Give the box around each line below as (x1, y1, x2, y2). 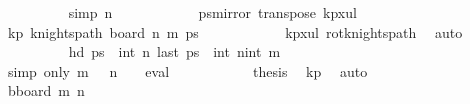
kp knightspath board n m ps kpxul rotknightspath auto (7, 21, 463, 42)
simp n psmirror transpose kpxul (68, 2, 357, 22)
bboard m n (7, 80, 85, 101)
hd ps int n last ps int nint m (68, 41, 281, 62)
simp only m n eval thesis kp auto (7, 60, 368, 81)
